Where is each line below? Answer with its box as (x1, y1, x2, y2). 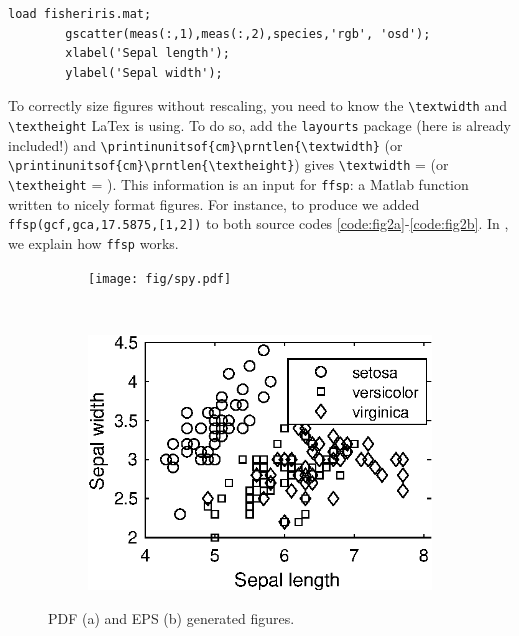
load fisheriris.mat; (8, 7, 152, 21)
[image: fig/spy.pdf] (88, 271, 232, 286)
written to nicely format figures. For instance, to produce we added (8, 193, 420, 214)
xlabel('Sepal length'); (65, 46, 230, 61)
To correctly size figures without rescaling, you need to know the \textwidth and (8, 95, 507, 116)
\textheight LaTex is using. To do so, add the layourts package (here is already (8, 115, 511, 136)
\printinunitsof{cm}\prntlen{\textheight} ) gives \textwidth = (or (8, 154, 449, 175)
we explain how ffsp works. (8, 232, 179, 253)
